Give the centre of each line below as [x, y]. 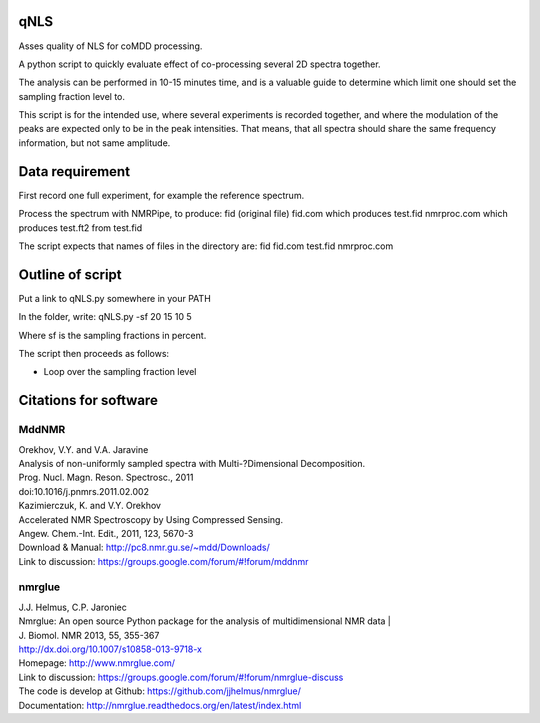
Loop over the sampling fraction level [120, 372]
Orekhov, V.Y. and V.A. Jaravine [83, 449]
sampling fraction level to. [71, 96]
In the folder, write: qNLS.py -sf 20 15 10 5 [105, 317]
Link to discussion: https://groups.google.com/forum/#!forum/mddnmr [163, 561]
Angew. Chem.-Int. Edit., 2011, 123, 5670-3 [106, 533]
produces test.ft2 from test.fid [80, 227]
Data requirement [74, 171]
